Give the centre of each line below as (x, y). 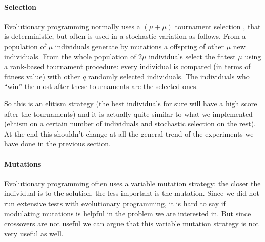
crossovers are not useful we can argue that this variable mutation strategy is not (131, 223)
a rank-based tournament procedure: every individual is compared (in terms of (127, 66)
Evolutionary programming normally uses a (72, 26)
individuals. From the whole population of (70, 56)
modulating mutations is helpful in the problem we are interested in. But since (128, 213)
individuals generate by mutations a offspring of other (139, 46)
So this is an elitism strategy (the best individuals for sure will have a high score (131, 103)
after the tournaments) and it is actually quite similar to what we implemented (128, 113)
